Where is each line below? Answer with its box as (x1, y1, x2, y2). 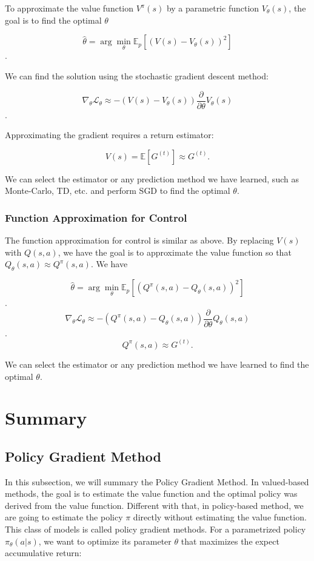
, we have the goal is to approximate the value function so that (58, 245, 292, 258)
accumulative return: (5, 546, 82, 559)
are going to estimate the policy (5, 511, 123, 523)
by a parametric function (166, 2, 259, 14)
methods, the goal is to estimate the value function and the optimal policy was (5, 487, 298, 500)
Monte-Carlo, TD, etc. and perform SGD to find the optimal (5, 184, 230, 197)
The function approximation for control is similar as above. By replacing (5, 234, 274, 247)
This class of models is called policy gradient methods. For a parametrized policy (5, 523, 306, 536)
